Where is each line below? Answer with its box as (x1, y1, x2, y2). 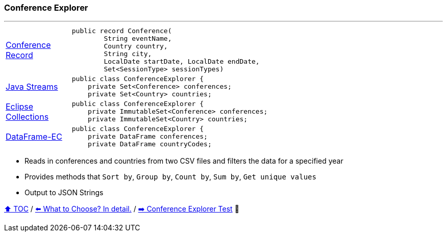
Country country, (104, 42, 168, 50)
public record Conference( (71, 27, 172, 35)
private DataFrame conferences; (88, 133, 208, 141)
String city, (104, 50, 152, 58)
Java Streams (6, 81, 58, 92)
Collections (6, 111, 49, 122)
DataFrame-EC (6, 131, 62, 142)
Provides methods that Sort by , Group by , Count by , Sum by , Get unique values (24, 172, 316, 181)
